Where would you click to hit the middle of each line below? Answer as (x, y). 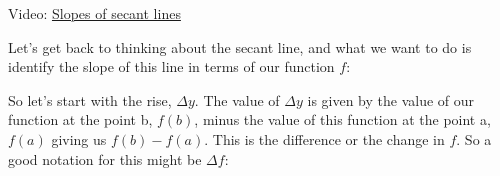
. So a (474, 138)
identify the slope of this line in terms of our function (171, 66)
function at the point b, (80, 119)
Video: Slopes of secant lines (94, 13)
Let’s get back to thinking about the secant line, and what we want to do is (240, 46)
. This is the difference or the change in (324, 138)
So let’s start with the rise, (90, 99)
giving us (79, 138)
